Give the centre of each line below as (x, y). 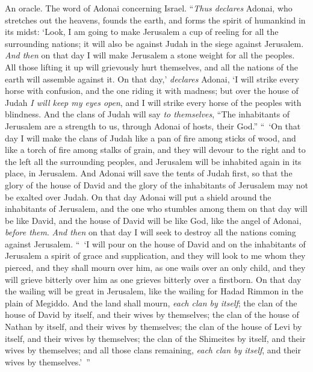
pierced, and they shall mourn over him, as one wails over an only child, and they (155, 268)
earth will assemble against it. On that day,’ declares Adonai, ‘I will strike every (152, 79)
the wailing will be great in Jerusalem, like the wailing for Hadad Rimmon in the (154, 291)
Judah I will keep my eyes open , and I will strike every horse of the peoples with (153, 102)
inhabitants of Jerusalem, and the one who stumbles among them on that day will (156, 209)
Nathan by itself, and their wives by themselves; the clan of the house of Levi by (153, 327)
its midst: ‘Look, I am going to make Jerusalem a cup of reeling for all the (142, 32)
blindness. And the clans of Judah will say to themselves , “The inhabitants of (147, 114)
